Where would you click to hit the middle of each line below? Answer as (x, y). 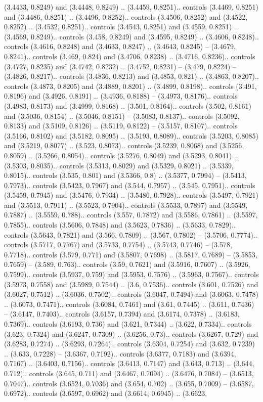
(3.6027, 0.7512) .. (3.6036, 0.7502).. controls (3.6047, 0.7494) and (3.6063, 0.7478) (131, 294)
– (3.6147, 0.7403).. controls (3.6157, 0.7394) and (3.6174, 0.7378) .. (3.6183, (122, 314)
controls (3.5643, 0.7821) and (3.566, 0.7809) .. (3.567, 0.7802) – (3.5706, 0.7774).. (131, 234)
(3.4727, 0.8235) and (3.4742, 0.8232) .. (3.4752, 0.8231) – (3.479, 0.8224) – (120, 66)
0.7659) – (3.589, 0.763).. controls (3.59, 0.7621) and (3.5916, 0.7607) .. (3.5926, (127, 264)
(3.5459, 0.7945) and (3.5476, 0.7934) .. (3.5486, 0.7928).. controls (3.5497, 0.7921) (131, 195)
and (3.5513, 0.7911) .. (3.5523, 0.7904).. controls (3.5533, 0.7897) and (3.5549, (126, 205)
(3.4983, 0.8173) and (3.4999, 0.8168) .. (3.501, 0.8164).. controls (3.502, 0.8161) (128, 105)
